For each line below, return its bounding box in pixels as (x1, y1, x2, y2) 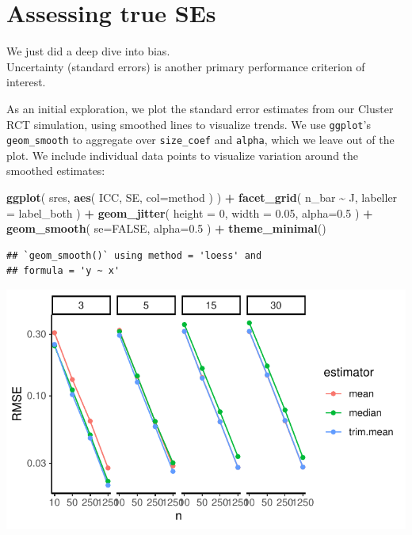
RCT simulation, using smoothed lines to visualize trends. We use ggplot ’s (6, 116, 371, 132)
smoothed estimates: (6, 162, 105, 179)
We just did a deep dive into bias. (6, 43, 170, 59)
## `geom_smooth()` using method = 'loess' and (6, 249, 262, 261)
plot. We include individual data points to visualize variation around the (6, 146, 359, 163)
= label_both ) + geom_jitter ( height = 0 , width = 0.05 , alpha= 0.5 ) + (6, 204, 373, 221)
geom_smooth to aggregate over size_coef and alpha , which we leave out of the (6, 131, 395, 148)
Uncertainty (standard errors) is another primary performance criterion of (6, 58, 365, 74)
